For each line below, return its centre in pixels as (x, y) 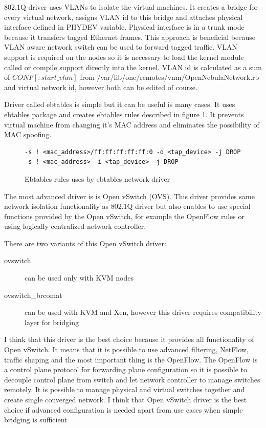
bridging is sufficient (36, 420)
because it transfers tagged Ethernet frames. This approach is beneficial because (130, 37)
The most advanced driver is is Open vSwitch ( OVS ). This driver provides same (129, 196)
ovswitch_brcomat (33, 295)
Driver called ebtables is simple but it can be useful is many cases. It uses (120, 104)
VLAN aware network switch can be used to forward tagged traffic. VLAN (121, 47)
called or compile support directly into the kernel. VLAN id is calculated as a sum (133, 67)
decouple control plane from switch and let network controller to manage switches (132, 379)
